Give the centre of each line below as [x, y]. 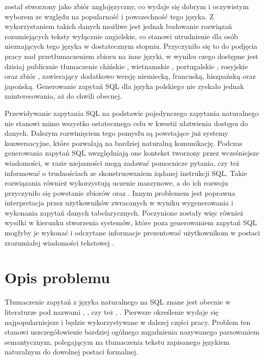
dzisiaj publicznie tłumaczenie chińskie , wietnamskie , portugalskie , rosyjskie [126, 66]
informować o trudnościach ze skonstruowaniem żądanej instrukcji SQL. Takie [126, 173]
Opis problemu [57, 277]
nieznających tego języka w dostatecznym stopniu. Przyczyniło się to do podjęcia [131, 46]
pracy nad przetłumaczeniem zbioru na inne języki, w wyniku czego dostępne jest [131, 56]
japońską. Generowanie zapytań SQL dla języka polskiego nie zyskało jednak [124, 86]
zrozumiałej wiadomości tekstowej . [60, 242]
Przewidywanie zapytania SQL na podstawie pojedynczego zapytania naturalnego [132, 113]
